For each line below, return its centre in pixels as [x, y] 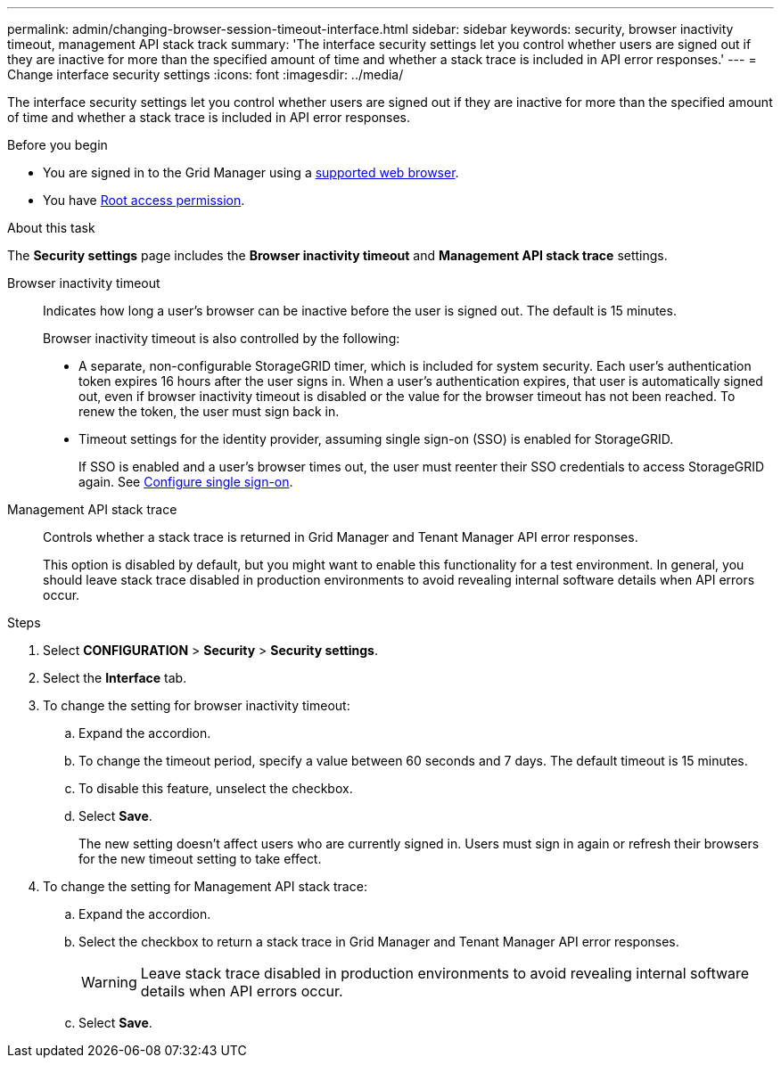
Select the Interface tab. [115, 678]
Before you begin [58, 145]
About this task [51, 228]
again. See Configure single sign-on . [186, 482]
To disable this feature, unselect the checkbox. [216, 788]
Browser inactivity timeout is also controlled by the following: [222, 338]
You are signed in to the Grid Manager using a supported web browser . [251, 172]
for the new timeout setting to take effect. [200, 859]
